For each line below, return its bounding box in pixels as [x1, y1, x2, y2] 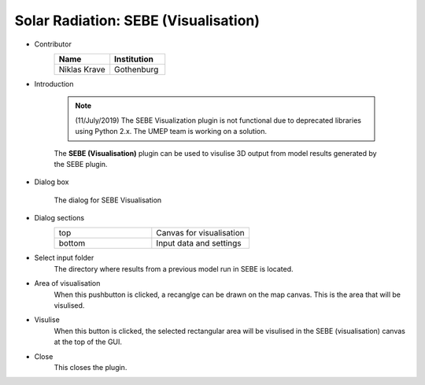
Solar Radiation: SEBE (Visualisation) [14, 12, 260, 29]
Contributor [34, 39, 72, 49]
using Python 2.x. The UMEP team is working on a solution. [75, 127, 268, 136]
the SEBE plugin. [54, 159, 108, 168]
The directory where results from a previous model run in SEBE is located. [54, 264, 294, 273]
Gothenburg [114, 64, 159, 75]
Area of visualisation [34, 279, 101, 288]
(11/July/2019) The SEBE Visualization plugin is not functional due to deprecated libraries [75, 115, 362, 125]
